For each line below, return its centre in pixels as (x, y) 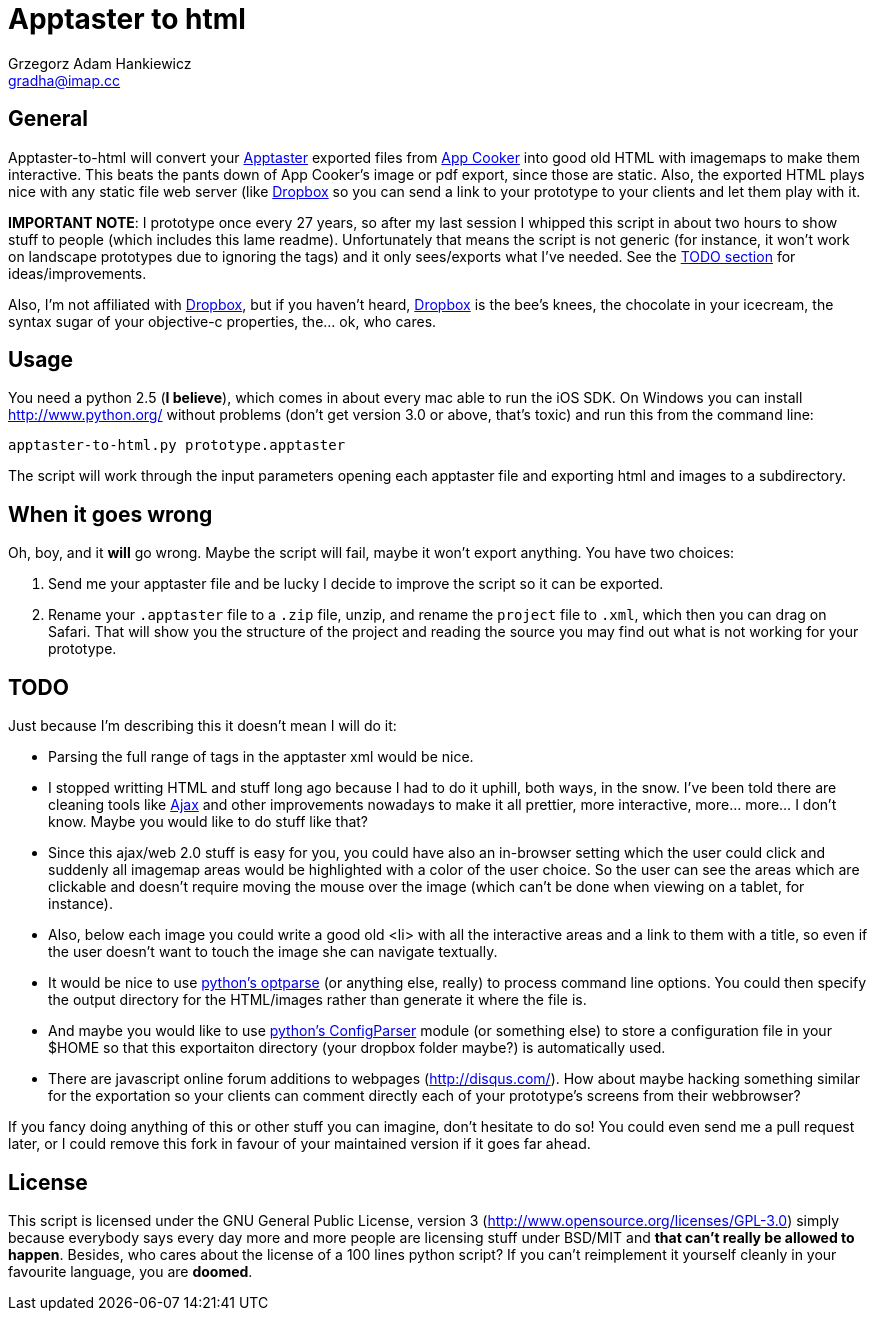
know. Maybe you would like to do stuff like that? (208, 822)
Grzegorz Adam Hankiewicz (100, 63)
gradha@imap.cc (64, 80)
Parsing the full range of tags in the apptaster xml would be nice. (261, 757)
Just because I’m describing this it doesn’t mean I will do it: (202, 726)
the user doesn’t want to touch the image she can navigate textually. (273, 952)
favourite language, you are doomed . (130, 1271)
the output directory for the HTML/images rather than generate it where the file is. (317, 1000)
